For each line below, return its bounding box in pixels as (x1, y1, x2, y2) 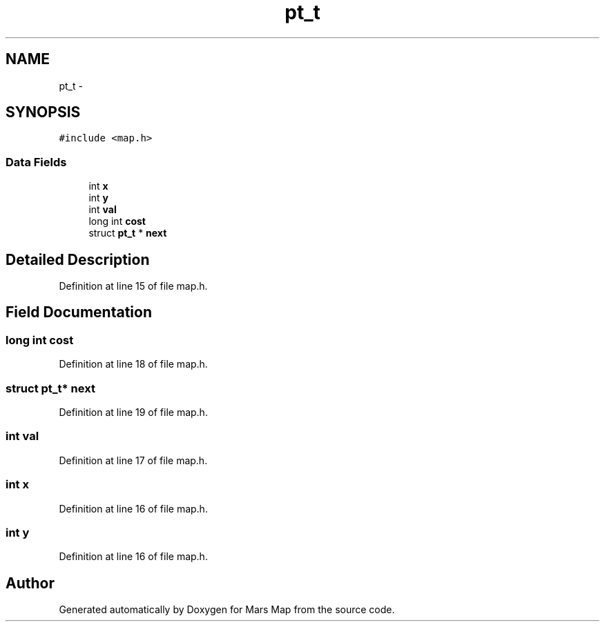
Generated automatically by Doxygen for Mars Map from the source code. (59, 604, 395, 616)
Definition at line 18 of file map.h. (59, 358, 208, 370)
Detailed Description (6, 250, 150, 268)
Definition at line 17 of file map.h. (59, 454, 208, 466)
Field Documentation (6, 303, 152, 321)
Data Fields (6, 155, 67, 169)
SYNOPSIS (6, 103, 81, 121)
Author (6, 574, 55, 592)
